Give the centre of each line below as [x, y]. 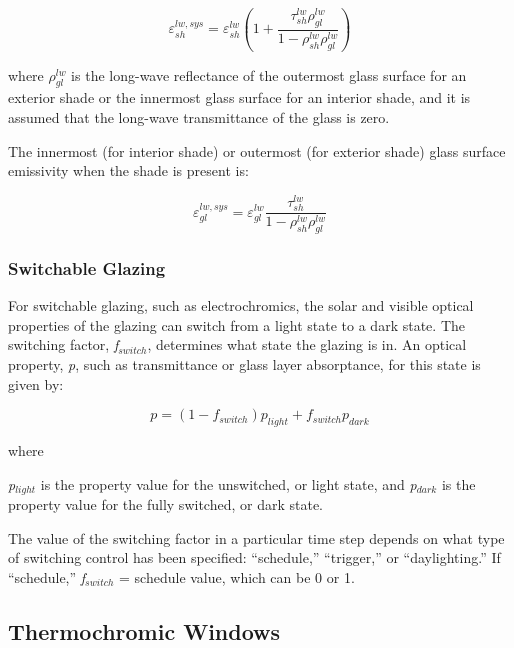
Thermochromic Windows [144, 630]
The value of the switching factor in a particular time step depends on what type [256, 537]
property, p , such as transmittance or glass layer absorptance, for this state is [244, 363]
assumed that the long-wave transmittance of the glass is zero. [199, 117]
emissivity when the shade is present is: [128, 170]
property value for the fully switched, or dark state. [165, 503]
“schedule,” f [47, 576]
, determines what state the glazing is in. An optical [307, 344]
